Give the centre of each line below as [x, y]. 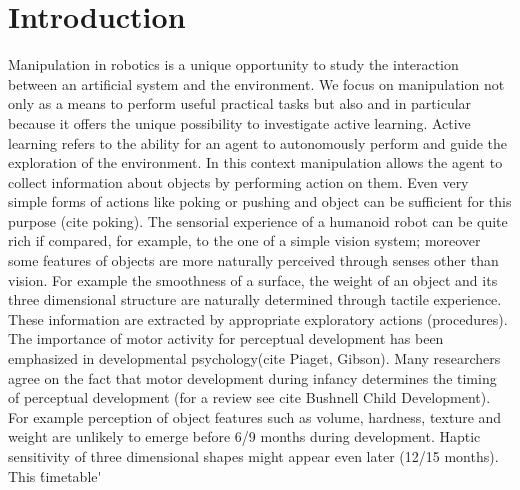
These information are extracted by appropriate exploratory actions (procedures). [258, 318]
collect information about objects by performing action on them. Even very [238, 181]
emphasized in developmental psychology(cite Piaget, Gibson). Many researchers [254, 358]
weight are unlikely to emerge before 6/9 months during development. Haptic [244, 436]
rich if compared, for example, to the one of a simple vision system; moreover [244, 240]
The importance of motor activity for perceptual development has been [226, 338]
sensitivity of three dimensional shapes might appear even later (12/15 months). [253, 456]
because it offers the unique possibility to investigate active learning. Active [239, 122]
